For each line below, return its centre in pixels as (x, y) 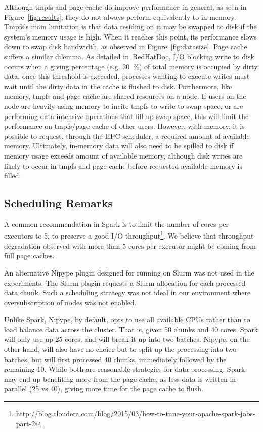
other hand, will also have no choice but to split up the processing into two (120, 349)
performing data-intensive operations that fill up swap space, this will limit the (126, 116)
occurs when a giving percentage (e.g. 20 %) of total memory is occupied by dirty (131, 66)
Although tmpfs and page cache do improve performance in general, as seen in (125, 7)
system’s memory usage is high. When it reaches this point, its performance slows (130, 36)
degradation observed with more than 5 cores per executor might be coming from (130, 245)
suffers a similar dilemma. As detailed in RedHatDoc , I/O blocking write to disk (129, 56)
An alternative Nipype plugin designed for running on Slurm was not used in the (129, 272)
